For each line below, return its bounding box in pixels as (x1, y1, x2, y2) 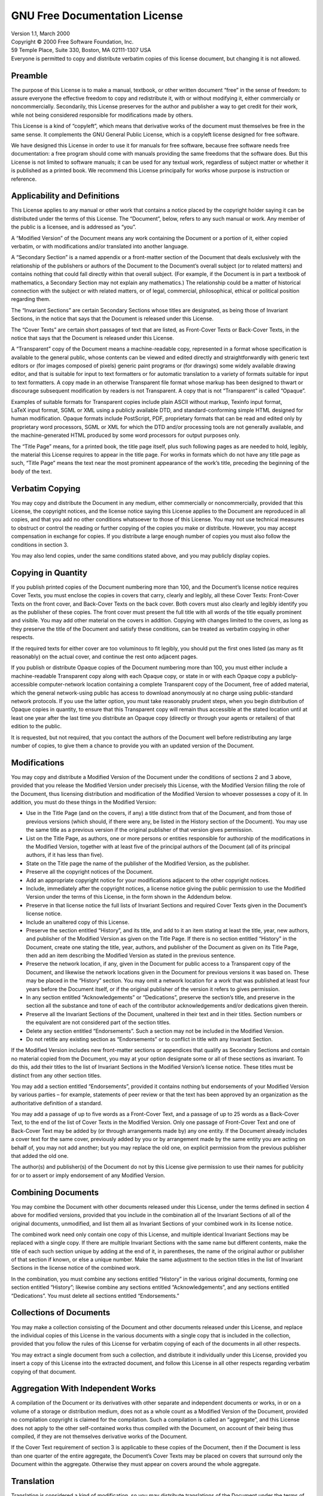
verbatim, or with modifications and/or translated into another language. (11, 243, 188, 250)
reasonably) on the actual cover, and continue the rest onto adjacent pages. (11, 653, 198, 661)
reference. (11, 175, 37, 183)
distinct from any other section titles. (11, 1072, 102, 1079)
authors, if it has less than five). (26, 852, 104, 859)
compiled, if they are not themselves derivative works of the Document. (11, 1433, 188, 1440)
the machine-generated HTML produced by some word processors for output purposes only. (11, 431, 240, 439)
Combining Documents (11, 1187, 99, 1197)
